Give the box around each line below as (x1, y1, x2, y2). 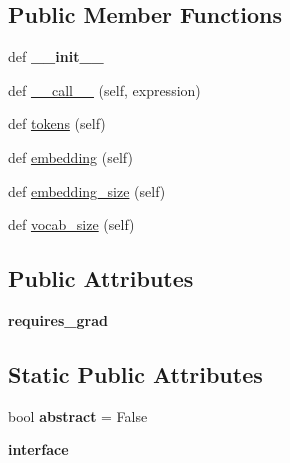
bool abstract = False (8, 405, 148, 426)
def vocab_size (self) (8, 214, 135, 235)
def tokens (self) (8, 113, 106, 134)
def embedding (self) (8, 146, 133, 167)
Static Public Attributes (8, 358, 263, 389)
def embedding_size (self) (8, 180, 166, 201)
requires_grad (8, 309, 108, 330)
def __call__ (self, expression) (8, 79, 201, 100)
